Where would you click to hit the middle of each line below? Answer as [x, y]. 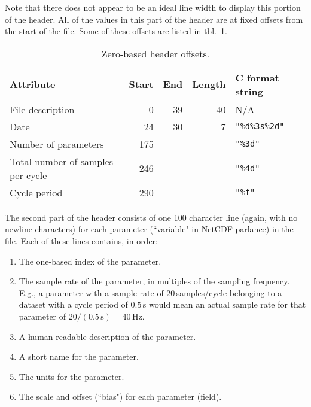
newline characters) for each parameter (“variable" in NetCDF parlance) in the [149, 229]
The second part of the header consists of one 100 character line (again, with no [151, 217]
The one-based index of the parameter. [90, 261]
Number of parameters [57, 144]
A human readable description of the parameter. [107, 336]
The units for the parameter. [71, 376]
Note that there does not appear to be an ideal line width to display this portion [153, 7]
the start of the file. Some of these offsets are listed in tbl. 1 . [116, 31]
